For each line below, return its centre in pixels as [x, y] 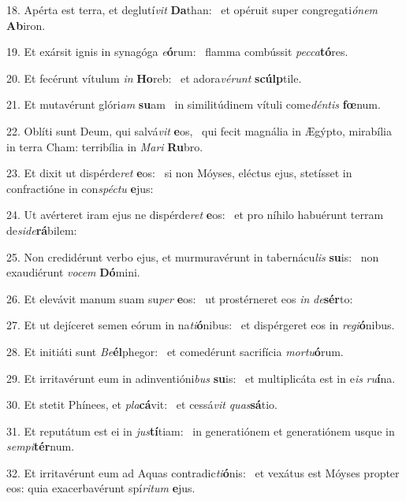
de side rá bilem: [42, 230]
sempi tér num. [41, 446]
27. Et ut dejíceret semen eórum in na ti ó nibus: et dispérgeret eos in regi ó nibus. [201, 325]
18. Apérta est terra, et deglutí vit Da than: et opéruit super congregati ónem [192, 9]
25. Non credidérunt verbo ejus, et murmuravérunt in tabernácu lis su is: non [193, 256]
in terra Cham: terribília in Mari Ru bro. [105, 146]
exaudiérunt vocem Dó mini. [73, 272]
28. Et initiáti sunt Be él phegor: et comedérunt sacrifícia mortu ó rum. [175, 351]
